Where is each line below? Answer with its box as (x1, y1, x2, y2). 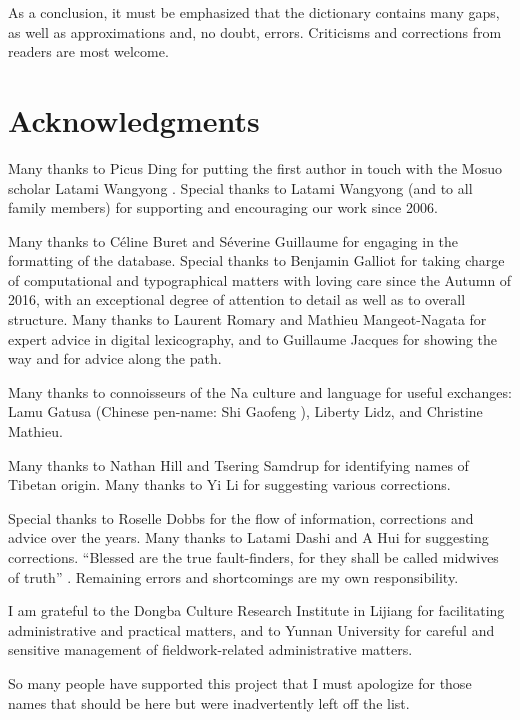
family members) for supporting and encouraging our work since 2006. (8, 197, 438, 218)
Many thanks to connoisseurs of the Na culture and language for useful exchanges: (8, 381, 512, 402)
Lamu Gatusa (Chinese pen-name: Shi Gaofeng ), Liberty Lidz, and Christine (8, 401, 483, 422)
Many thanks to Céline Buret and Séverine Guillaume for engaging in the (8, 230, 459, 251)
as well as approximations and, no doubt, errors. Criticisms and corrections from (8, 21, 502, 42)
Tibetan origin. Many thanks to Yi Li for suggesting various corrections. (8, 474, 451, 495)
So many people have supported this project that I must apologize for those (8, 672, 472, 693)
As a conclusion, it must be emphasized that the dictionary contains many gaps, (8, 2, 500, 22)
